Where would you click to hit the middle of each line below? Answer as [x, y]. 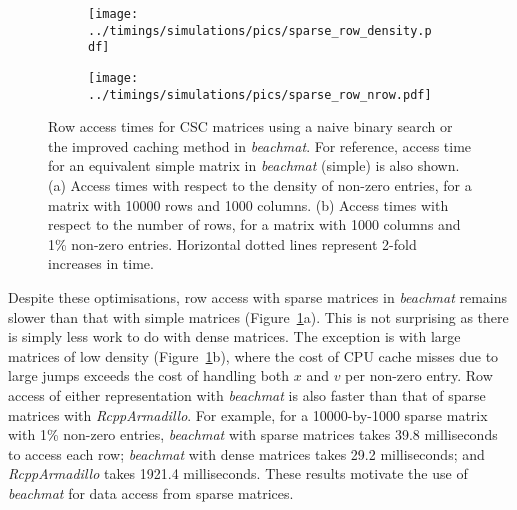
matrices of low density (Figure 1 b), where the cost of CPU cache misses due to [253, 355]
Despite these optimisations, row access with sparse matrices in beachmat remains [258, 297]
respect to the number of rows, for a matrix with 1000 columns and [254, 224]
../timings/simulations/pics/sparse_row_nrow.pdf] [260, 94]
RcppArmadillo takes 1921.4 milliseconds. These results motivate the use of [238, 473]
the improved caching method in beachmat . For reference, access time [260, 145]
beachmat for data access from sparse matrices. [151, 492]
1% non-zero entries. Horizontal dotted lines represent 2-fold [232, 243]
